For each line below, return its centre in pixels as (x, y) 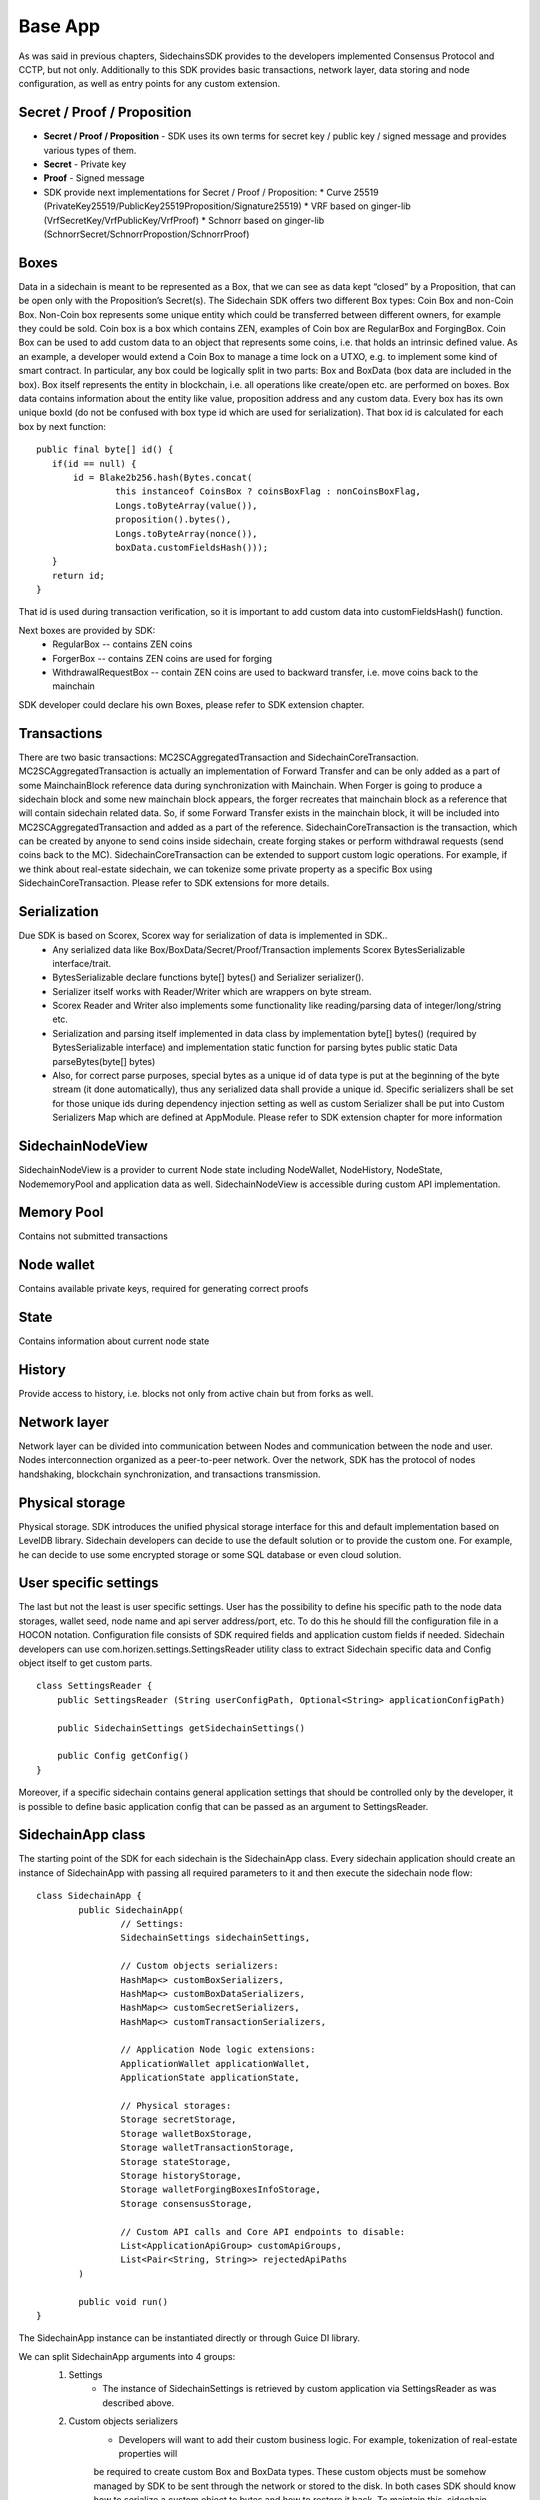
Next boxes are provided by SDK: (87, 630)
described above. (138, 2402)
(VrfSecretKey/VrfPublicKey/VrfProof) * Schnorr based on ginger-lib (184, 220)
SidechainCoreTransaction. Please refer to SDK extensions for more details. (174, 883)
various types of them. (90, 150)
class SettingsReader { (94, 1686)
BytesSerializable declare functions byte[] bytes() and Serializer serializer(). (208, 977)
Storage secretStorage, (178, 2119)
